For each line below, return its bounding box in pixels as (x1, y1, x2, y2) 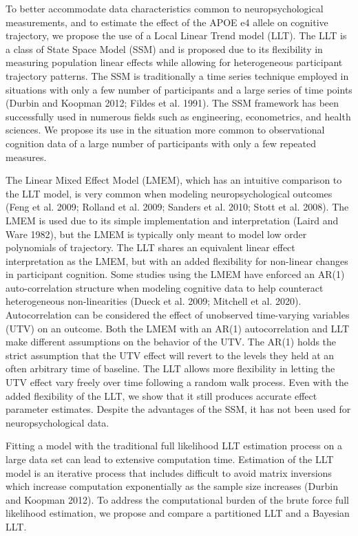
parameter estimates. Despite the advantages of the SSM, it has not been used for (6, 402, 351, 416)
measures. (6, 149, 47, 164)
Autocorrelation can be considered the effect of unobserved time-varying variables (6, 308, 350, 322)
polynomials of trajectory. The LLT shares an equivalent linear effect (6, 240, 295, 255)
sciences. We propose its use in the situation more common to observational (6, 122, 325, 137)
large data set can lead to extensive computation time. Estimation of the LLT (6, 452, 334, 466)
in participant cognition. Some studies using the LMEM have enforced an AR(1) (6, 267, 345, 281)
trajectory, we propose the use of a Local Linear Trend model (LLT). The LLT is (6, 28, 347, 43)
